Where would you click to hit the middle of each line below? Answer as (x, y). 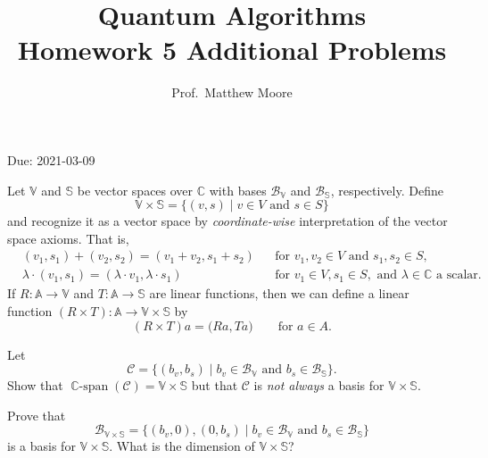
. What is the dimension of (182, 446)
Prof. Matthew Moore (232, 92)
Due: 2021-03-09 (51, 159)
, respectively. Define (387, 190)
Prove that (37, 415)
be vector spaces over (135, 190)
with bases (238, 190)
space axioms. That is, (68, 238)
